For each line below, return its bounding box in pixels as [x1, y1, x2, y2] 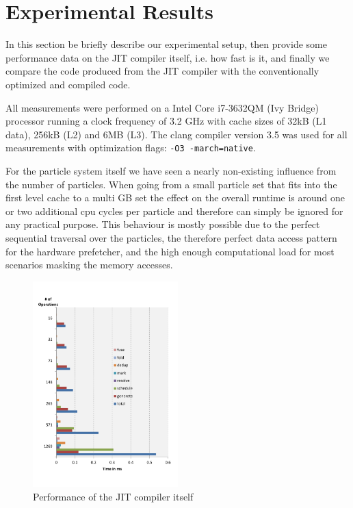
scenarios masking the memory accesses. [5, 257, 173, 272]
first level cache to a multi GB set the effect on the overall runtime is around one [5, 190, 345, 205]
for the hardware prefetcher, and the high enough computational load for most [5, 244, 335, 258]
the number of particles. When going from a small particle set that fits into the [5, 177, 337, 191]
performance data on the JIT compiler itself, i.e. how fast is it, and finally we [5, 50, 330, 64]
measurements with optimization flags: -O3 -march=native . [5, 140, 256, 155]
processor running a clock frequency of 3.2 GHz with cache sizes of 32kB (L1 [5, 114, 327, 128]
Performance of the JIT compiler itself [33, 489, 194, 503]
